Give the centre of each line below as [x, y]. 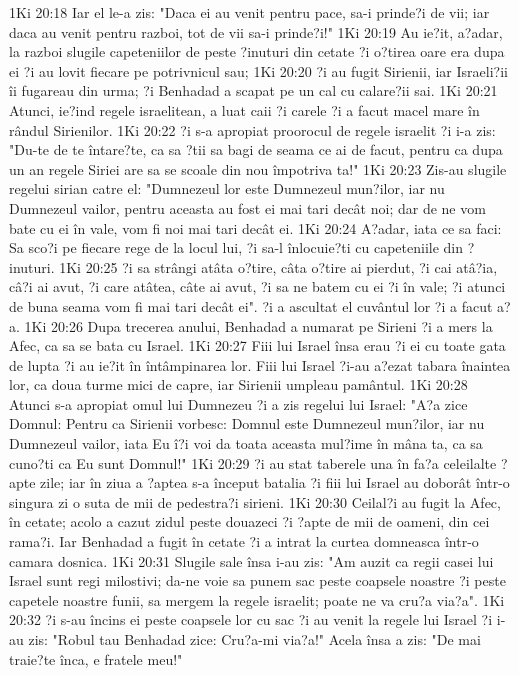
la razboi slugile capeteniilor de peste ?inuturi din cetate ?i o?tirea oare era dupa [257, 51]
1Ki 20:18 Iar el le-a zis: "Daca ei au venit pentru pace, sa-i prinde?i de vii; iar [249, 12]
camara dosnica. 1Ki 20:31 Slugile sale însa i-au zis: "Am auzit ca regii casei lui [251, 560]
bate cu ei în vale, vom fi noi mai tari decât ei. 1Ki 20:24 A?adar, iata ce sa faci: [255, 227]
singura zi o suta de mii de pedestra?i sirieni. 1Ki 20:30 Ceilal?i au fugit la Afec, [255, 501]
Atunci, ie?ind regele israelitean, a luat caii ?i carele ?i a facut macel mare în [244, 109]
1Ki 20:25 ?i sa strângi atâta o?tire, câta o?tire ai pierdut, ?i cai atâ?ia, [278, 266]
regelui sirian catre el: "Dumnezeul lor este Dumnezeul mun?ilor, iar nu [227, 188]
